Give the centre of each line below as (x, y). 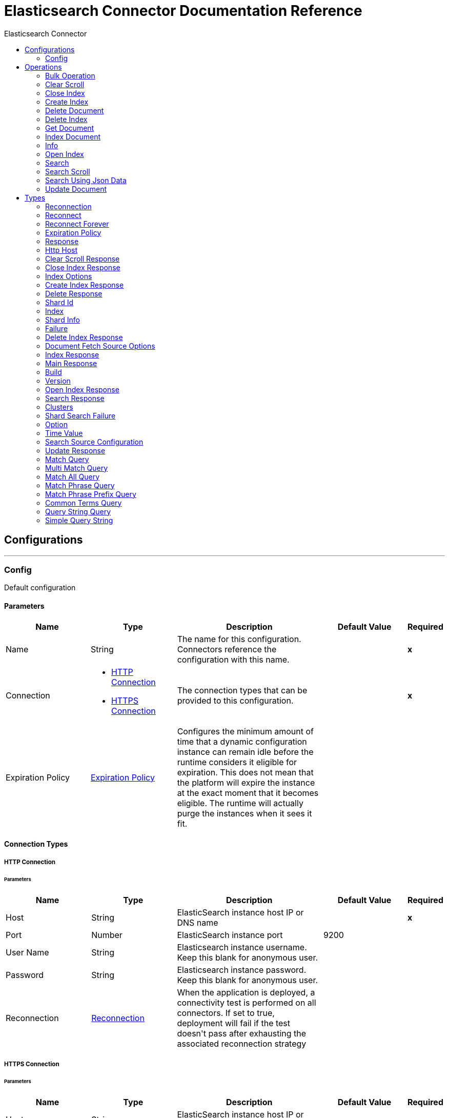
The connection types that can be (242, 690)
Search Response (75, 398)
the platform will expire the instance (246, 782)
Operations (43, 67)
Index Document (73, 136)
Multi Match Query (77, 468)
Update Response (75, 450)
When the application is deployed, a (246, 993)
